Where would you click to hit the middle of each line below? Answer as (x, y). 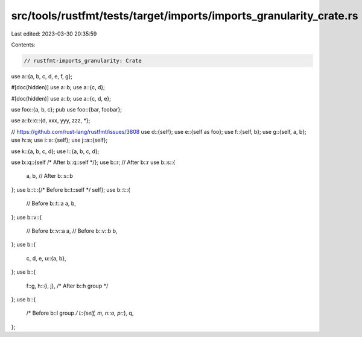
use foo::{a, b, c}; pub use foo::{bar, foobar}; (66, 110)
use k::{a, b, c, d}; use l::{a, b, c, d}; (55, 151)
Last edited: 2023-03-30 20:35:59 (54, 34)
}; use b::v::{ (27, 217)
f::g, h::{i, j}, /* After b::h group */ (67, 286)
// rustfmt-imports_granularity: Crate (83, 61)
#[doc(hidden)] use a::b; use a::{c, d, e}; (61, 98)
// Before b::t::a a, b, (51, 203)
